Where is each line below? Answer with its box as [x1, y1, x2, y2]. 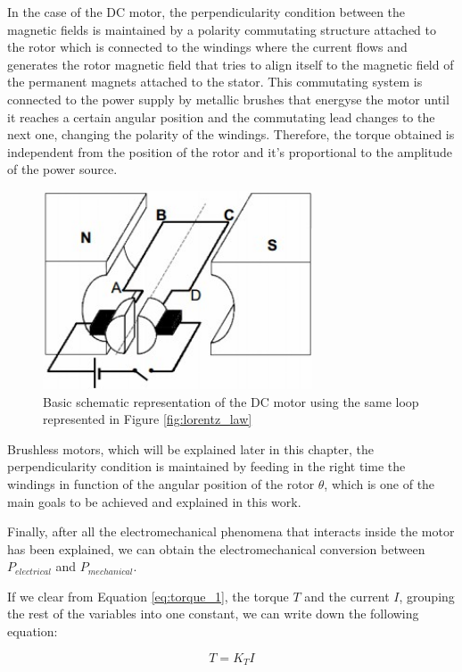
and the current [304, 586, 390, 605]
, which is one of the [324, 474, 435, 493]
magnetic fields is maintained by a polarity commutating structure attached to [7, 20, 437, 38]
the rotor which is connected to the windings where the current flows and [7, 37, 408, 56]
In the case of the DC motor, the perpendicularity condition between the [7, 3, 406, 21]
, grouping [399, 586, 455, 605]
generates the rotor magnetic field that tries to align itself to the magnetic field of [7, 54, 454, 73]
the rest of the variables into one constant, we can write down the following [7, 604, 419, 623]
